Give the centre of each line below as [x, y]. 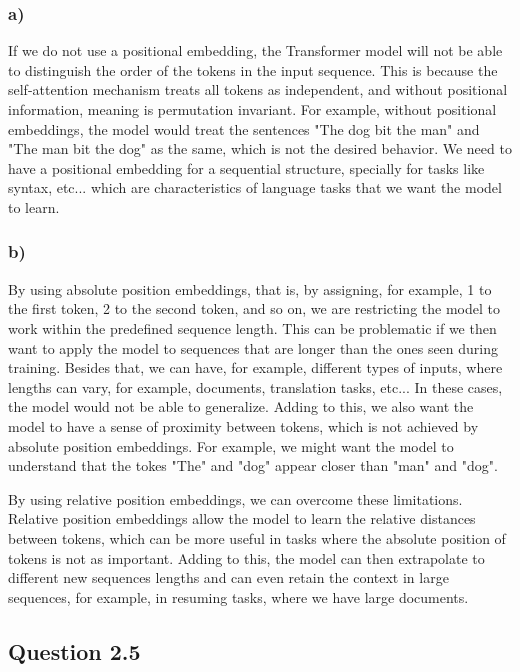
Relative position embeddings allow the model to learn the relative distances [242, 518]
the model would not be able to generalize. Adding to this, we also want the [241, 406]
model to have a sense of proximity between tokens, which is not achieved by [243, 425]
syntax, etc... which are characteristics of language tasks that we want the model [255, 187]
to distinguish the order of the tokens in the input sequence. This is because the [253, 69]
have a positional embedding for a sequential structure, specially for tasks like [246, 167]
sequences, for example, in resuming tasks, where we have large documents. [238, 596]
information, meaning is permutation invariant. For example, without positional [252, 109]
